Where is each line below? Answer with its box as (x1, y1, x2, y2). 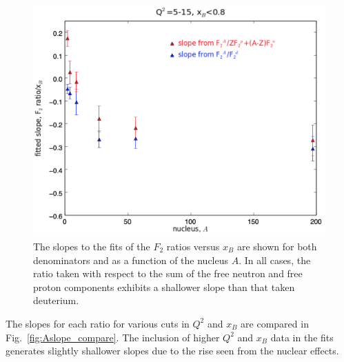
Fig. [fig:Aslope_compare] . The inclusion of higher (6, 330, 220, 344)
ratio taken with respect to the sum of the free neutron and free (33, 266, 303, 281)
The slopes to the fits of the (33, 239, 150, 253)
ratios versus (166, 239, 220, 253)
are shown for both (236, 239, 317, 253)
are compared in (241, 316, 309, 330)
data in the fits (270, 330, 334, 344)
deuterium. (33, 293, 79, 308)
